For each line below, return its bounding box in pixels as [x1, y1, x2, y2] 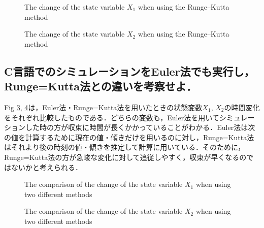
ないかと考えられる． [11, 161, 82, 172]
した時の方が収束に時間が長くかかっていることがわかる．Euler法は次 [25, 122, 255, 133]
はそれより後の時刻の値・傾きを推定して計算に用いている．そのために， [4, 142, 245, 152]
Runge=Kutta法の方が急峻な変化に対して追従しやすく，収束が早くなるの [4, 151, 247, 162]
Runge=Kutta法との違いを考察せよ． [4, 78, 197, 94]
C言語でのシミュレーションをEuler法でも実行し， [4, 63, 255, 79]
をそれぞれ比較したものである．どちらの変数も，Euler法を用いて [4, 112, 219, 122]
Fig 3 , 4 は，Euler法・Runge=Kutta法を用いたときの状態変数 [4, 102, 203, 112]
